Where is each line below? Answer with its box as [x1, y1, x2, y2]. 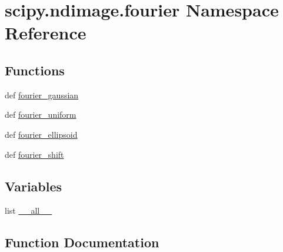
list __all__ [5, 204, 52, 217]
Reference [5, 21, 86, 45]
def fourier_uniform [5, 108, 76, 121]
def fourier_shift [5, 148, 64, 160]
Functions [5, 61, 65, 79]
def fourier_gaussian [5, 88, 79, 101]
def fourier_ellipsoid [5, 128, 78, 140]
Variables [5, 177, 62, 195]
